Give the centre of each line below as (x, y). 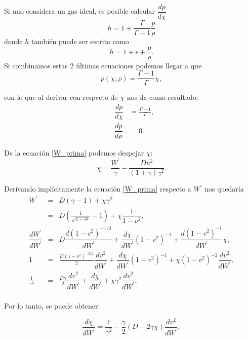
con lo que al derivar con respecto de (61, 97)
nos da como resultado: (162, 97)
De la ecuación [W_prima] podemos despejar (74, 153)
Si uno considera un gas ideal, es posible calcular (79, 11)
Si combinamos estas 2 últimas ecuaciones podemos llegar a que (103, 65)
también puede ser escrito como (80, 41)
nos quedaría (224, 189)
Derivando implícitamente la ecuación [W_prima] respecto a (98, 189)
